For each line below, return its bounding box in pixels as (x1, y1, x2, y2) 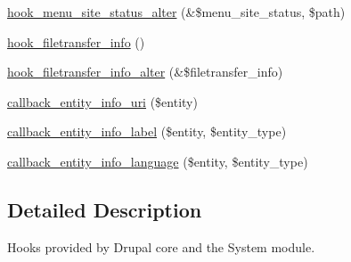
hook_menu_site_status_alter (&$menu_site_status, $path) (7, 3, 346, 20)
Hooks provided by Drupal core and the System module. (7, 237, 315, 256)
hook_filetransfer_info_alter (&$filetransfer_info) (7, 62, 283, 81)
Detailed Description (7, 195, 202, 223)
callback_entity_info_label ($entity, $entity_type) (7, 122, 287, 141)
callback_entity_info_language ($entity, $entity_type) (7, 151, 308, 170)
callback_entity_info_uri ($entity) (7, 92, 198, 111)
